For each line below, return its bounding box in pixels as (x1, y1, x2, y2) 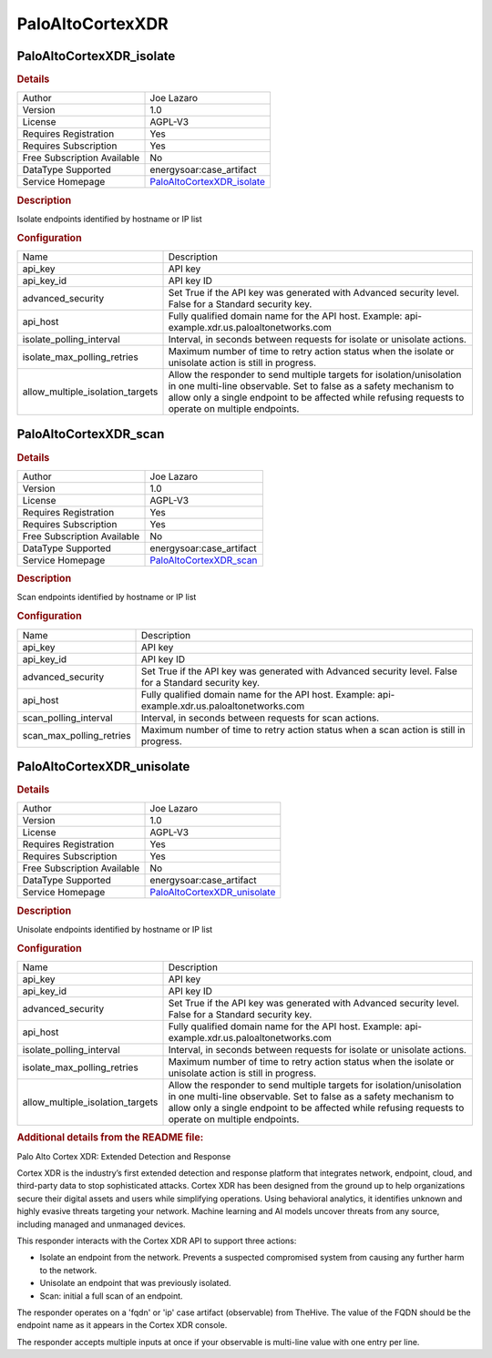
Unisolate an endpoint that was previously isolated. (39, 1278, 231, 1289)
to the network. (39, 1264, 97, 1275)
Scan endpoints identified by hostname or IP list (16, 592, 197, 603)
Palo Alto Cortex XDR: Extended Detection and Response (16, 1150, 231, 1161)
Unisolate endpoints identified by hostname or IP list (16, 924, 213, 934)
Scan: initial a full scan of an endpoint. (39, 1290, 183, 1302)
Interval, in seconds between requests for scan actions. (141, 711, 380, 724)
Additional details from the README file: (16, 1131, 204, 1144)
